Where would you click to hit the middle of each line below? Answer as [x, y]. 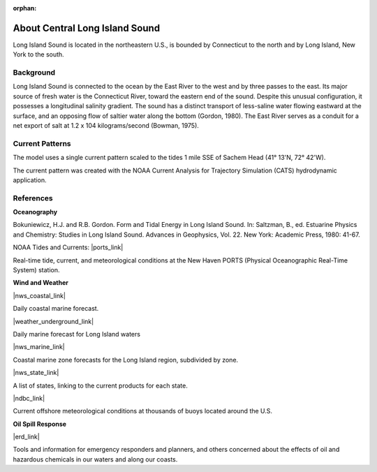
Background [34, 73]
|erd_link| [26, 437]
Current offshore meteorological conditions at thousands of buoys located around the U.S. [142, 411]
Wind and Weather [41, 283]
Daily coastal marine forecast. [56, 309]
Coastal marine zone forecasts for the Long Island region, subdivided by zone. [126, 360]
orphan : [25, 8]
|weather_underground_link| [53, 321]
